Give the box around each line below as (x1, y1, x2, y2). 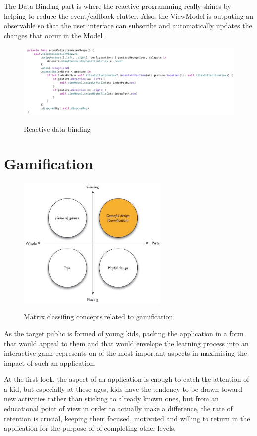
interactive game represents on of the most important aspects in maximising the (4, 348, 247, 358)
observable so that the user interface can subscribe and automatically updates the (4, 20, 252, 31)
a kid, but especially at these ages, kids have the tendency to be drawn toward (4, 383, 243, 394)
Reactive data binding (24, 124, 91, 134)
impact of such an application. (4, 357, 96, 368)
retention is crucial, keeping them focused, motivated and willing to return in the (4, 413, 250, 423)
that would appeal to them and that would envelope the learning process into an (4, 338, 249, 348)
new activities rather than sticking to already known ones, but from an (4, 393, 219, 404)
